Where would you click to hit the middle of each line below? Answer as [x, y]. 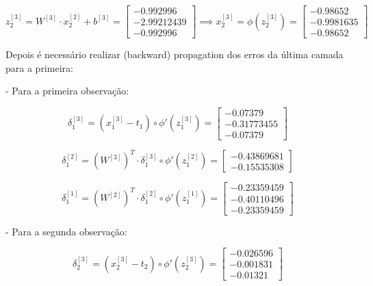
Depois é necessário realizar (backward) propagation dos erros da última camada [175, 54]
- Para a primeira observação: [67, 91]
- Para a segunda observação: [66, 231]
